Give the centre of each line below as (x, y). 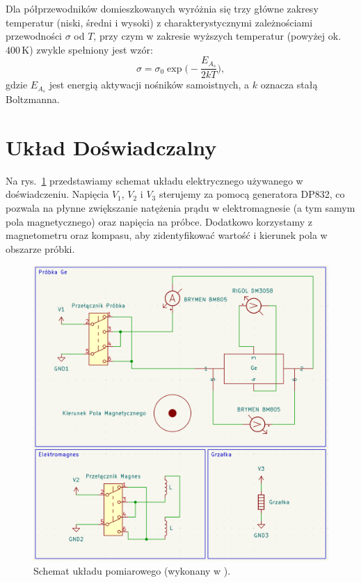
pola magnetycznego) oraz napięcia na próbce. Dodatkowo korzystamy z (159, 221)
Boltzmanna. (33, 99)
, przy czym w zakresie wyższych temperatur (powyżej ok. (217, 36)
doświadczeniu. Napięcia (57, 194)
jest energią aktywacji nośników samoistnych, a (149, 85)
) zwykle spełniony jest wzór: (91, 49)
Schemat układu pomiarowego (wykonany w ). (132, 570)
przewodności (34, 36)
